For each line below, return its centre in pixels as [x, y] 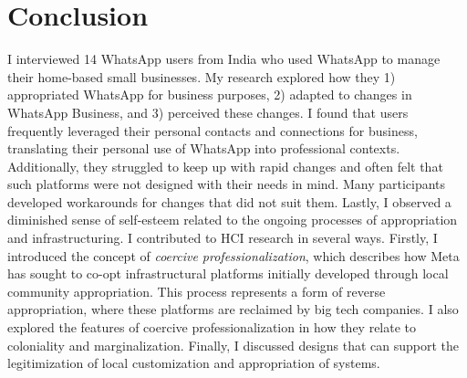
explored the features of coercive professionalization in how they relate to [212, 327]
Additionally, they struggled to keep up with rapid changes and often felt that [225, 166]
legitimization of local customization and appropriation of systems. [194, 363]
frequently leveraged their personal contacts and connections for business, [213, 130]
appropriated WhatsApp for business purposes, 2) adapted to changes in [210, 94]
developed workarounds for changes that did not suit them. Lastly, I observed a [229, 201]
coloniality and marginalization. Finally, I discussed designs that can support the [233, 345]
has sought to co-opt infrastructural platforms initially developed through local [228, 273]
